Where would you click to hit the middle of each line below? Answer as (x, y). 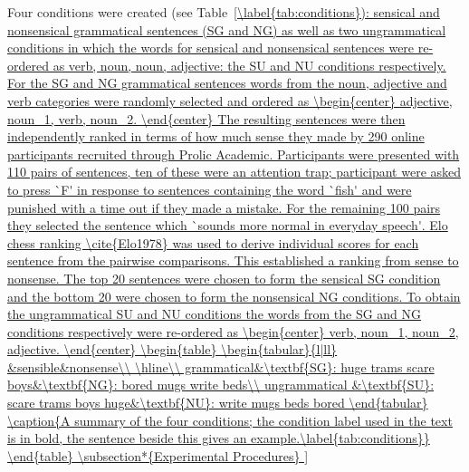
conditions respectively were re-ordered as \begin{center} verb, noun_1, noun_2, (233, 331)
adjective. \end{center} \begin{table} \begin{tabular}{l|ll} (172, 349)
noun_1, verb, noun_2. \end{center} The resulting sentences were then (206, 118)
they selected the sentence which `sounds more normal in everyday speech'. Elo (228, 225)
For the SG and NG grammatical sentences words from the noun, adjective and (227, 83)
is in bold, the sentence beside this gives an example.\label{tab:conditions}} (219, 438)
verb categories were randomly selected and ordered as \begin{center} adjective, (230, 100)
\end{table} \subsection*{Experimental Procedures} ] (158, 455)
